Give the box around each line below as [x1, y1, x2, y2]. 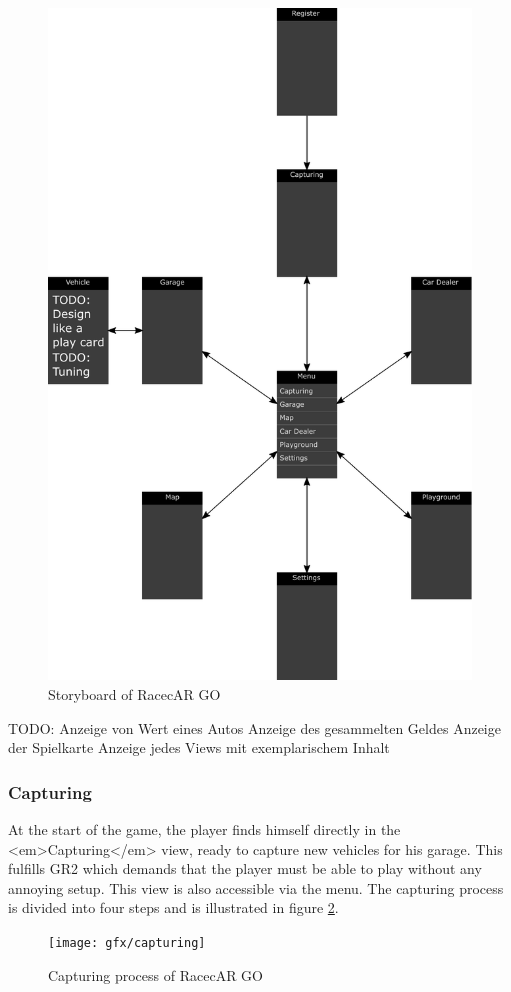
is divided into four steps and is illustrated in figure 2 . [8, 897, 339, 918]
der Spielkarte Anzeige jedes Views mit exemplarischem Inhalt [8, 737, 390, 758]
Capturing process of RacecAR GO [48, 964, 263, 985]
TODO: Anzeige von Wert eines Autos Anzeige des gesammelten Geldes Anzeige [8, 717, 501, 738]
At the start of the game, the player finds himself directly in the [8, 819, 401, 840]
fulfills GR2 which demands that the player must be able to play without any [8, 858, 482, 879]
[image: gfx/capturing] [48, 936, 206, 951]
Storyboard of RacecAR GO [48, 684, 221, 705]
